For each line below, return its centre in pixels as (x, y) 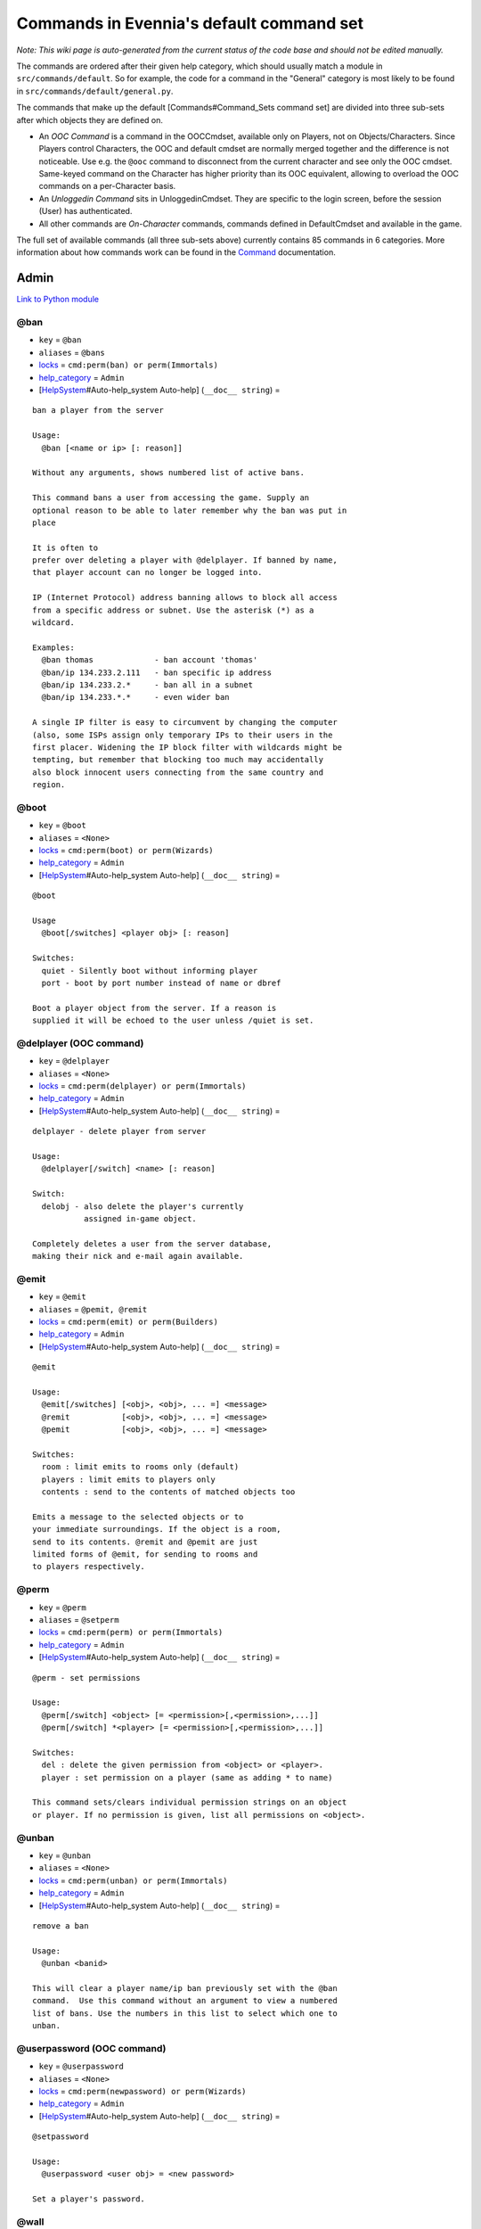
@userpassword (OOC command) (91, 2048)
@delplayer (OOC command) (80, 1043)
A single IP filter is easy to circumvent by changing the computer (185, 723)
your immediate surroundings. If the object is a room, (157, 1530)
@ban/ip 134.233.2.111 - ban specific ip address (156, 672)
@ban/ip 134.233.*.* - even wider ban (136, 697)
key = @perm (62, 1607)
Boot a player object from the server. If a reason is (155, 1008)
